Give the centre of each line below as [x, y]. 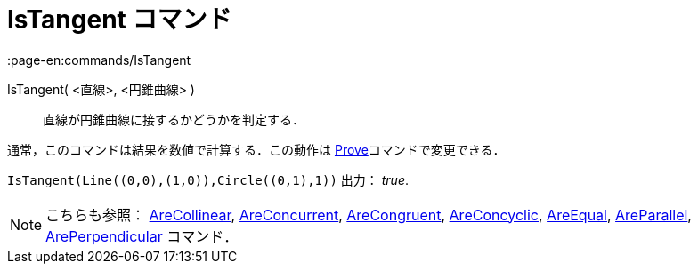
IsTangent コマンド [120, 20]
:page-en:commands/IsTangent [99, 60]
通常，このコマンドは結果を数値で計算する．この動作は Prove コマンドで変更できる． [256, 149]
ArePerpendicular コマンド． [142, 236]
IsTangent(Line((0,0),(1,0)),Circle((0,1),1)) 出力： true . [208, 179]
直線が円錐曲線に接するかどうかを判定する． [174, 119]
